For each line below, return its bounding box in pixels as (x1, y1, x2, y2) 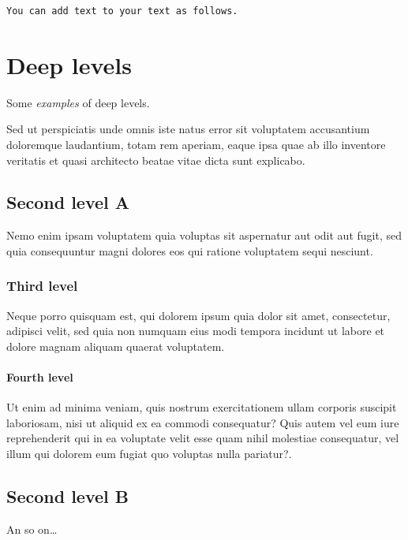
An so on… (6, 520, 58, 537)
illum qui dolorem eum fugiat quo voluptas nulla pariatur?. (6, 445, 292, 462)
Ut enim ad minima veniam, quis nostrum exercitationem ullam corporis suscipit (6, 399, 397, 415)
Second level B (6, 484, 129, 508)
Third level (6, 276, 78, 296)
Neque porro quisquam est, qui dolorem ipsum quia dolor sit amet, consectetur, (6, 307, 391, 323)
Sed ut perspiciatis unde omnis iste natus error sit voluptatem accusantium (6, 121, 370, 137)
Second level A (6, 190, 130, 214)
